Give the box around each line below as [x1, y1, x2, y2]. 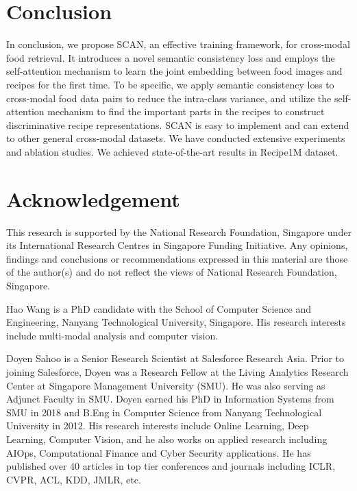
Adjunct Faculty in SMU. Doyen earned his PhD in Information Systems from [6, 392, 334, 406]
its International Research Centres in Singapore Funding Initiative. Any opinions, [6, 238, 348, 252]
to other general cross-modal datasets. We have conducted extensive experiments [6, 131, 345, 145]
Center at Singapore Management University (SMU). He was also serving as [6, 378, 325, 392]
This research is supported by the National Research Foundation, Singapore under [6, 224, 352, 239]
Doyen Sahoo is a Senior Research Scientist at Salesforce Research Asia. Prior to [6, 351, 344, 366]
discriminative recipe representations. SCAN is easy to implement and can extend [6, 117, 349, 132]
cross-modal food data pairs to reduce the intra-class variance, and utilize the [6, 91, 332, 105]
